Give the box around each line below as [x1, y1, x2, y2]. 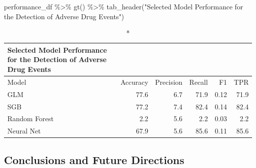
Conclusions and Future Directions [4, 152, 185, 167]
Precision [155, 76, 183, 87]
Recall [189, 76, 208, 87]
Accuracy [120, 76, 149, 87]
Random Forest [7, 113, 54, 124]
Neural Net [7, 126, 41, 136]
